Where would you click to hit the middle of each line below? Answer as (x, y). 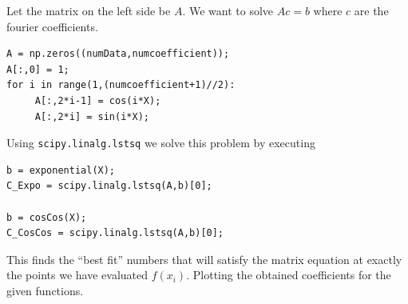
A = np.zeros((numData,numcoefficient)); (118, 54)
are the (371, 10)
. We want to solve (228, 10)
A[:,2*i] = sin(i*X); (92, 116)
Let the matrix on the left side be (89, 10)
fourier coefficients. (52, 26)
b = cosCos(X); (47, 217)
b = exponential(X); (61, 170)
